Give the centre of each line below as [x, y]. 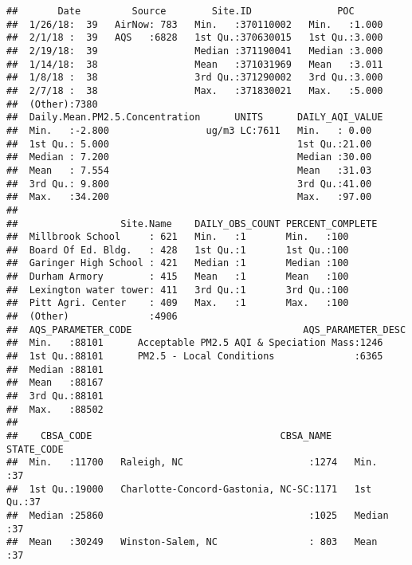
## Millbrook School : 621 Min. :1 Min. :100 [178, 237]
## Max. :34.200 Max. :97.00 [189, 197]
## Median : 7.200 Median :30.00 [189, 157]
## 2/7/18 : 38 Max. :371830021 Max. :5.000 [195, 90]
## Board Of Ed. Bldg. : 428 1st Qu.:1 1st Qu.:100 [178, 250]
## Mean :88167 [55, 383]
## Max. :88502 [55, 409]
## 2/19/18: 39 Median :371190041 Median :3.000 [195, 51]
